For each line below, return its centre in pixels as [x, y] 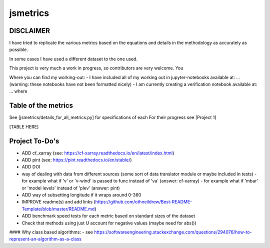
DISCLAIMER [29, 31]
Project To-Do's [34, 141]
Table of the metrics [41, 106]
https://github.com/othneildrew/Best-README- [144, 202]
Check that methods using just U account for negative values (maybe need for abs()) [109, 223]
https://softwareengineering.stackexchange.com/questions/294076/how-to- [173, 232]
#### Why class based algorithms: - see [51, 232]
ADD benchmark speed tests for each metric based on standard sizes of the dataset [108, 216]
